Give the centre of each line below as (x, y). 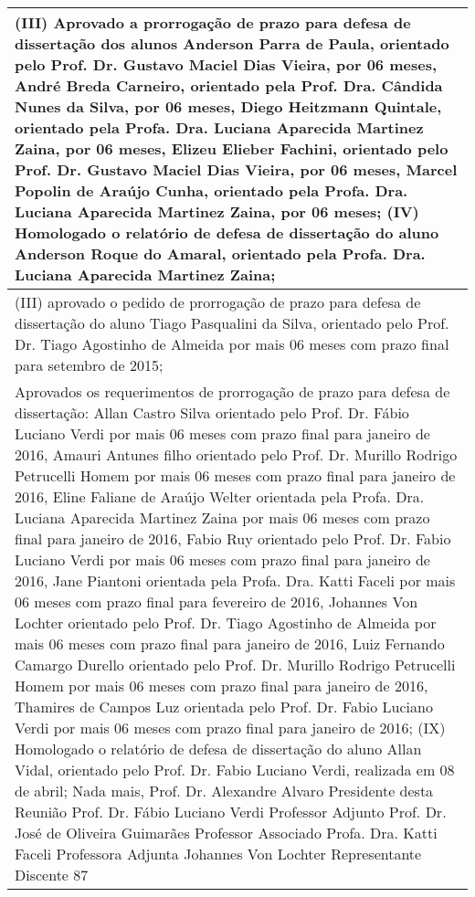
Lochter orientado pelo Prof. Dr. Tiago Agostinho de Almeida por (226, 623)
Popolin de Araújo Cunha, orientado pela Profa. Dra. (211, 190)
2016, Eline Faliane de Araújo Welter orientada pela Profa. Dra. (220, 496)
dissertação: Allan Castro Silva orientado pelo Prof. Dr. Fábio (212, 412)
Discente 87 (52, 875)
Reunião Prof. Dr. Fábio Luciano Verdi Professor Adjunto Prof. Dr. (231, 812)
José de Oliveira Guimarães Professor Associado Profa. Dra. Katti (226, 833)
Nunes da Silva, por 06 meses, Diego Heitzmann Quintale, (228, 106)
